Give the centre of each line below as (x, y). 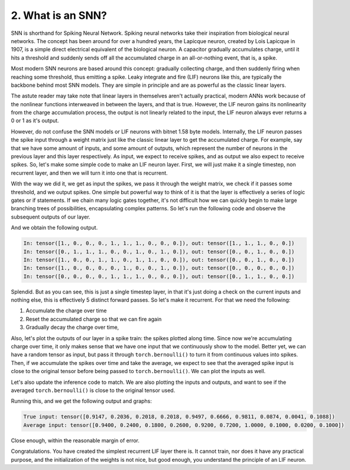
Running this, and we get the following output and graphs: (81, 401)
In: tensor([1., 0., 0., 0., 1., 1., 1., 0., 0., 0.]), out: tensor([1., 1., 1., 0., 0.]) (159, 243)
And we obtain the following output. (54, 228)
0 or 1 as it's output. (35, 120)
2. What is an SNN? (59, 15)
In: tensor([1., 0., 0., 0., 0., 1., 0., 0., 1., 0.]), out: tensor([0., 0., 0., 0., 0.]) (159, 268)
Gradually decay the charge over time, (72, 327)
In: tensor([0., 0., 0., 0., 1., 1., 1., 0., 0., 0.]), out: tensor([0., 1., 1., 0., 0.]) (159, 276)
